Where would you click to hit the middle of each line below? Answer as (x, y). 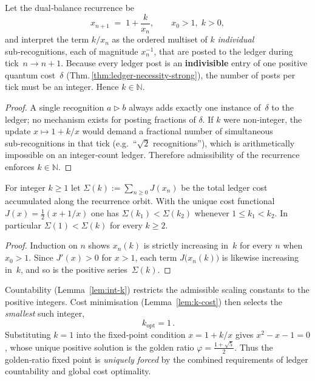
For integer (25, 187)
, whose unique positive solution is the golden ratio (100, 347)
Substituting (28, 335)
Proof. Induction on (41, 245)
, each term (156, 257)
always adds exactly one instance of (195, 107)
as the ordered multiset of (160, 39)
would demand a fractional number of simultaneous (178, 131)
